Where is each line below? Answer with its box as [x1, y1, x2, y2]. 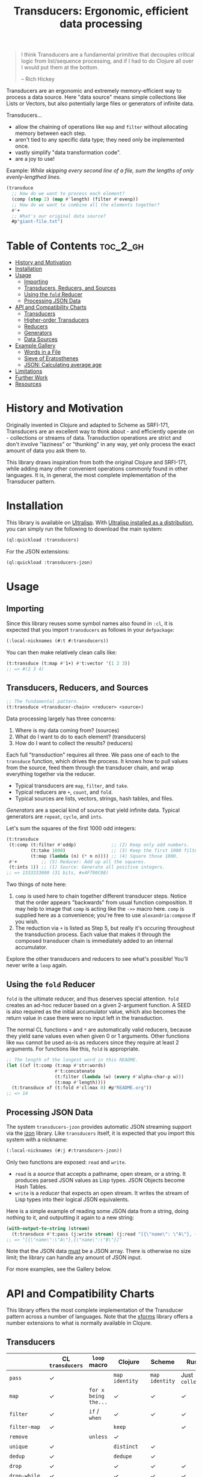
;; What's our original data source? [11, 213, 106, 219]
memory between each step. [14, 130, 87, 137]
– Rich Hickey [20, 75, 55, 83]
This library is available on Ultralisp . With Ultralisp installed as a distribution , [6, 519, 194, 526]
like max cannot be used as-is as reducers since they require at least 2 [6, 1039, 179, 1046]
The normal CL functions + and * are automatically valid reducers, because [6, 1026, 192, 1033]
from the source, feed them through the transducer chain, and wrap [6, 764, 174, 772]
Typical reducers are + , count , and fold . [14, 788, 113, 796]
